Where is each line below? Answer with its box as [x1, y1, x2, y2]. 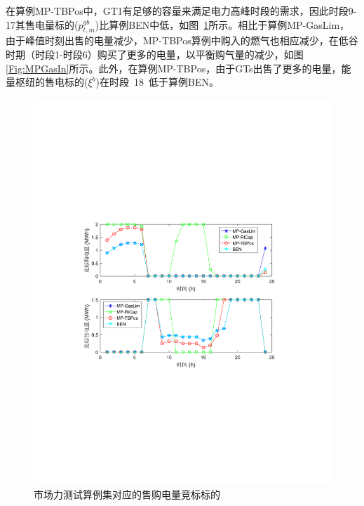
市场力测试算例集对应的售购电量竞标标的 [34, 487, 220, 502]
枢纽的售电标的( [15, 74, 88, 89]
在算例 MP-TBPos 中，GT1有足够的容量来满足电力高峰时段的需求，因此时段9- [6, 4, 357, 18]
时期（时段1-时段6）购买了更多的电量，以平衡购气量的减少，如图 [6, 46, 304, 61]
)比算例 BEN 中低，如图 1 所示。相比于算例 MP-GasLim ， [95, 17, 350, 32]
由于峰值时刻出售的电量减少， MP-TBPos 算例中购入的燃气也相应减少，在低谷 [6, 33, 358, 48]
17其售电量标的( [6, 17, 79, 32]
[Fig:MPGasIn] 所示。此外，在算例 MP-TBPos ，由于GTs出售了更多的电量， [6, 60, 342, 75]
